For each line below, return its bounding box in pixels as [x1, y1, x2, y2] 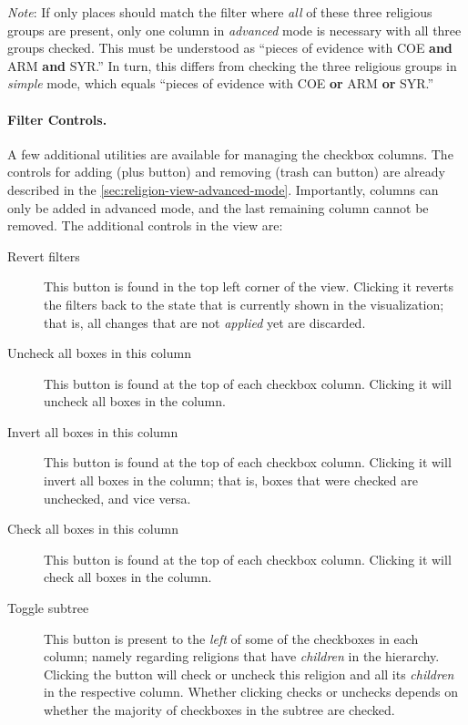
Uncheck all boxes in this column [7, 343, 191, 362]
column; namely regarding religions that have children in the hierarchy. [44, 647, 440, 666]
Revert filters [7, 246, 80, 265]
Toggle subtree [7, 598, 89, 618]
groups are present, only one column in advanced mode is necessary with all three [7, 20, 462, 39]
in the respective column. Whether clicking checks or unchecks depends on [44, 682, 458, 701]
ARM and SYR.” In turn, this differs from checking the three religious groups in [7, 56, 457, 75]
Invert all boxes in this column [7, 422, 178, 441]
